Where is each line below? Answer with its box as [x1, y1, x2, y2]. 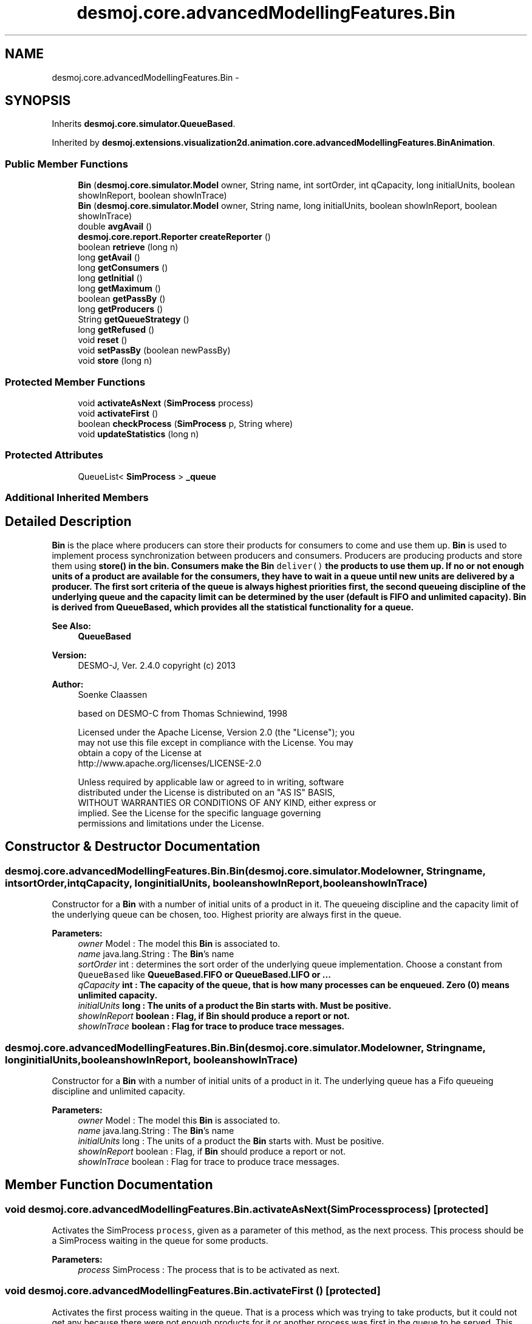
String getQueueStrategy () [78, 314, 189, 325]
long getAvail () [78, 252, 140, 263]
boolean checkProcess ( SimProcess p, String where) [78, 418, 293, 429]
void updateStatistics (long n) [78, 428, 199, 439]
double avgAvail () [78, 221, 152, 232]
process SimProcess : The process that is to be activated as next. [78, 1264, 340, 1275]
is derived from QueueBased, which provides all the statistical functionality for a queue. [52, 601, 414, 612]
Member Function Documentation [5, 1177, 213, 1193]
